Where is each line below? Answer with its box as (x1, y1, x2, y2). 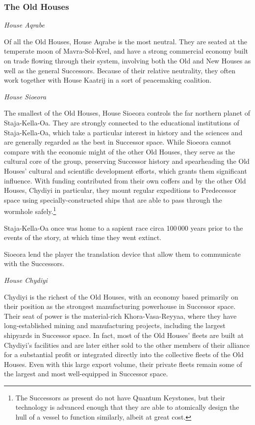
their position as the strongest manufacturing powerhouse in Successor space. (4, 301, 236, 311)
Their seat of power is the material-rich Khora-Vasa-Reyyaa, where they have (4, 310, 237, 321)
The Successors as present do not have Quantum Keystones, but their (15, 392, 225, 402)
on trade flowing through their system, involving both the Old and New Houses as (4, 56, 251, 65)
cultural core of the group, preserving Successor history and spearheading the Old (4, 156, 250, 166)
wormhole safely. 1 (4, 205, 56, 216)
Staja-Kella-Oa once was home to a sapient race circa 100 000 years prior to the (4, 222, 243, 233)
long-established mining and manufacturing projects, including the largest (4, 320, 226, 331)
